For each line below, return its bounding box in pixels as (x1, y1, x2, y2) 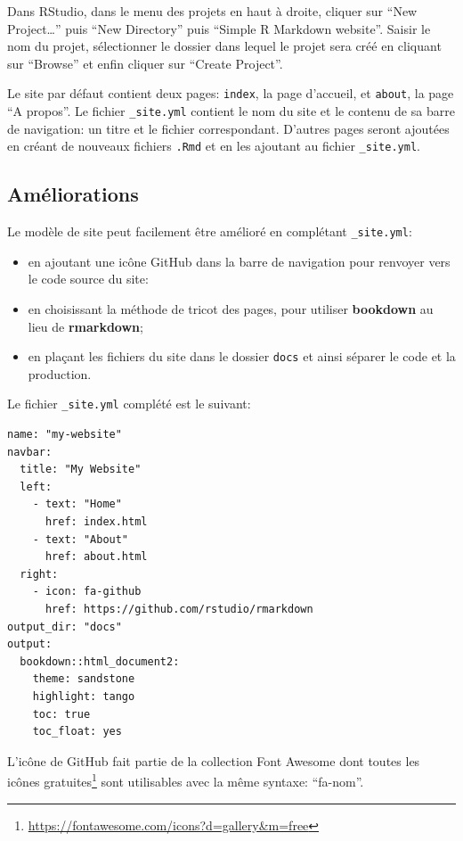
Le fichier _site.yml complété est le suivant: (7, 394, 251, 413)
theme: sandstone (32, 672, 135, 686)
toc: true (32, 707, 91, 721)
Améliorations (7, 180, 139, 208)
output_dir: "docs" (7, 620, 122, 633)
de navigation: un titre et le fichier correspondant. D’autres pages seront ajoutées (7, 119, 450, 137)
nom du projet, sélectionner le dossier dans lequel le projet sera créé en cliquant (7, 37, 442, 55)
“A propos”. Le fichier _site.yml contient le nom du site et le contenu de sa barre (7, 102, 455, 120)
